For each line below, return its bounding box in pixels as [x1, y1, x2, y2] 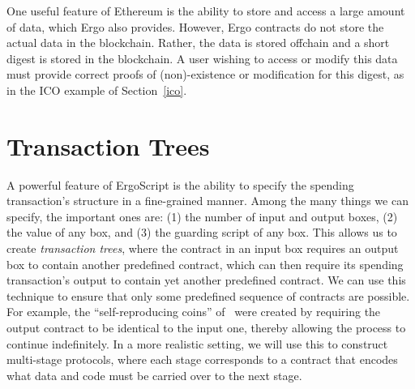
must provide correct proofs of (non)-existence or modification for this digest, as [6, 66, 404, 83]
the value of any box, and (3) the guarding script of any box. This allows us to [6, 224, 397, 241]
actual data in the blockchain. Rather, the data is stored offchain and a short [6, 34, 390, 51]
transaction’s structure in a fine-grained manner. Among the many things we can [6, 192, 409, 209]
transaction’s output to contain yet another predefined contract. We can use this [6, 271, 406, 289]
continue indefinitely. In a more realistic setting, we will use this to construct [6, 335, 388, 352]
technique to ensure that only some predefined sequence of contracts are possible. [6, 287, 410, 304]
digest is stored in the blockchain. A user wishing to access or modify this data [6, 49, 398, 66]
